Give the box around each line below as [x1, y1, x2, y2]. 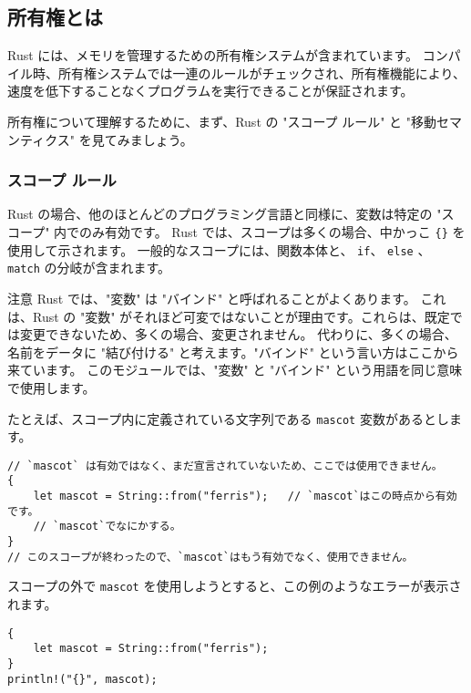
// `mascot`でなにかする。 [33, 520, 181, 533]
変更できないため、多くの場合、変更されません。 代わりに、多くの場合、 [19, 325, 457, 344]
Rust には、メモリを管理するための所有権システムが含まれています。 [7, 46, 419, 65]
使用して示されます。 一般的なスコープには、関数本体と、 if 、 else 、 [7, 240, 431, 259]
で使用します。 [7, 378, 96, 397]
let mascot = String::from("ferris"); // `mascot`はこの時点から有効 [33, 490, 457, 503]
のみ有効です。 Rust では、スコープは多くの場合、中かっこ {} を [79, 222, 466, 241]
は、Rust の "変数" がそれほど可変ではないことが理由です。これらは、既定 [7, 306, 450, 326]
